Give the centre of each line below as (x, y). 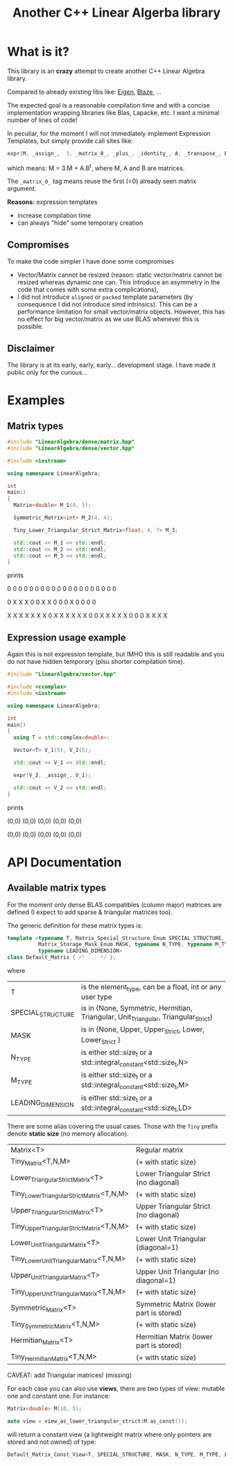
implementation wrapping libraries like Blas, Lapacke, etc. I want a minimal (113, 112)
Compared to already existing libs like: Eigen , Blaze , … (84, 92)
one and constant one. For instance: (59, 1396)
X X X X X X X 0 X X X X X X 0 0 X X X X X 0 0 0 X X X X (87, 616)
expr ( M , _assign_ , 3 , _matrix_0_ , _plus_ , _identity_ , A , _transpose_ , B (118, 153)
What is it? (38, 52)
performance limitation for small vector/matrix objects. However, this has (121, 312)
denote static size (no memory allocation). (68, 1133)
